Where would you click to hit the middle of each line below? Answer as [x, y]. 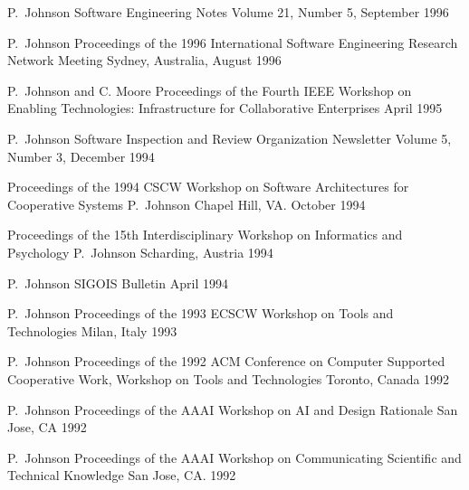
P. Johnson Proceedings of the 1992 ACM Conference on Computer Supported [226, 361]
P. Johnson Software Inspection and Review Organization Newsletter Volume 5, [230, 138]
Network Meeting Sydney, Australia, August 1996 [144, 60]
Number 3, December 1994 [81, 156]
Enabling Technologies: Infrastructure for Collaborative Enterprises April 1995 [225, 108]
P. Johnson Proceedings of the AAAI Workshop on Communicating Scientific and [234, 457]
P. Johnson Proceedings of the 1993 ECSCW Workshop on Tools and [201, 313]
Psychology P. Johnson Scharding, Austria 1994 [140, 252]
